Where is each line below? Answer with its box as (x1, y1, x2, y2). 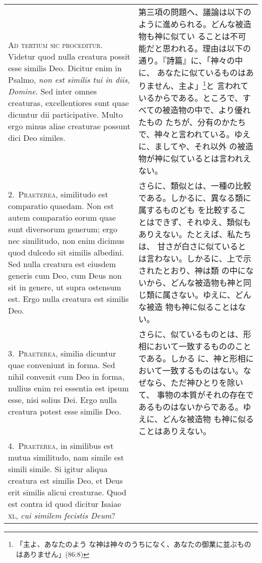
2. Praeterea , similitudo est (8, 188, 108, 200)
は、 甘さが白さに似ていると (138, 240, 246, 252)
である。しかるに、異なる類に (138, 192, 251, 204)
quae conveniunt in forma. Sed (8, 359, 115, 371)
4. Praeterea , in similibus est (8, 440, 114, 452)
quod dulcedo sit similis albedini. (8, 246, 124, 258)
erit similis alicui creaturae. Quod (8, 486, 126, 498)
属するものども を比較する (138, 204, 238, 216)
